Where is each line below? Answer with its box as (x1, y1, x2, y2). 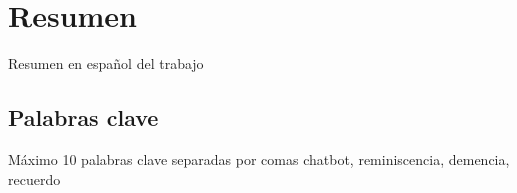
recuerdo (8, 168, 61, 189)
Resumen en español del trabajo (8, 53, 204, 74)
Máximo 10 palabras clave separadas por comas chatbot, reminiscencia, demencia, (8, 148, 510, 169)
